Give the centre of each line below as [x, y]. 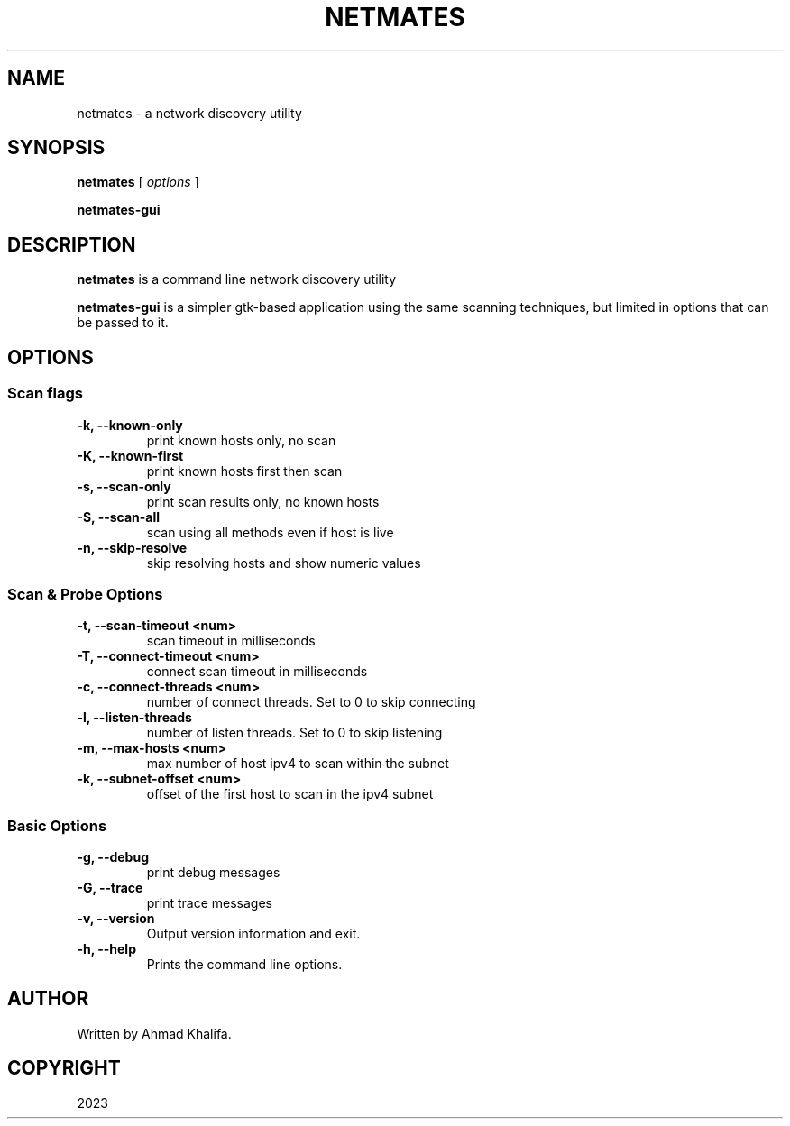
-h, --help [106, 949]
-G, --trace [110, 888]
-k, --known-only [130, 425]
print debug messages [213, 872]
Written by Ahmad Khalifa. [154, 1033]
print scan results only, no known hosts [263, 501]
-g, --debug [113, 857]
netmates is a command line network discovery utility [237, 279]
